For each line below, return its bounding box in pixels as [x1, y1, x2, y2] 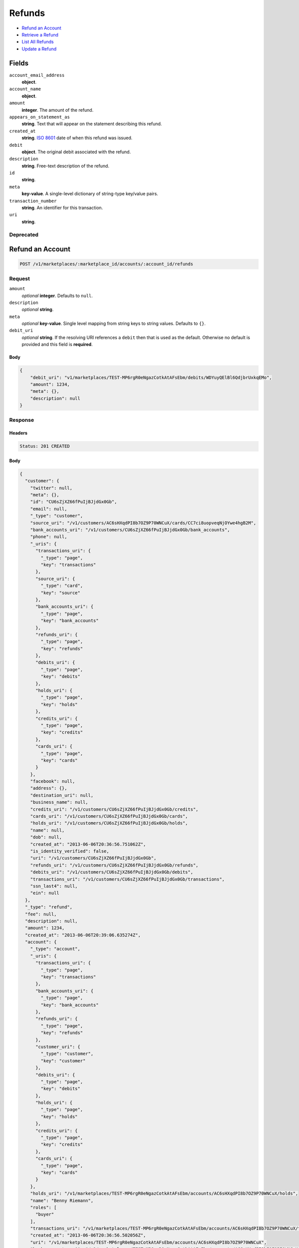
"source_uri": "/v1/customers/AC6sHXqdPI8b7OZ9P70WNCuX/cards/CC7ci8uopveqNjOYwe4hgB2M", [30, 520, 257, 526]
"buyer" [35, 1212, 54, 1218]
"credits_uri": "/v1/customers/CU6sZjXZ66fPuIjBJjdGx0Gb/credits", [30, 806, 199, 812]
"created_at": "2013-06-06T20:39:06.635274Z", [25, 932, 141, 938]
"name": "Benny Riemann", [30, 1198, 94, 1203]
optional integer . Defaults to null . [21, 293, 93, 299]
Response [9, 416, 34, 423]
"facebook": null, [30, 779, 75, 784]
